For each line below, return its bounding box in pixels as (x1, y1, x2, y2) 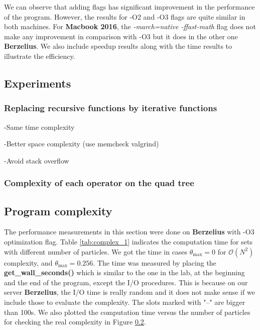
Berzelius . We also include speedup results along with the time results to (4, 41, 232, 51)
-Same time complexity (4, 121, 75, 132)
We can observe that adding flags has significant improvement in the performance (4, 2, 255, 12)
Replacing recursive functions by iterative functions (4, 102, 217, 114)
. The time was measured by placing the (93, 257, 216, 268)
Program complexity (4, 203, 112, 218)
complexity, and (4, 257, 53, 268)
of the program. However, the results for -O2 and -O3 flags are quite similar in (4, 11, 245, 22)
